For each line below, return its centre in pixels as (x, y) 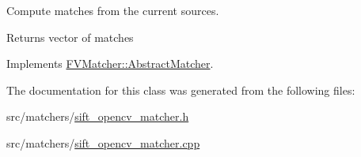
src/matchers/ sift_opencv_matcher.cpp (103, 142)
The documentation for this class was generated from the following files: (181, 90)
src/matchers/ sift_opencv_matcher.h (98, 116)
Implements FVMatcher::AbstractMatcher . (110, 64)
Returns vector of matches (70, 37)
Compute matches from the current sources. (113, 10)
